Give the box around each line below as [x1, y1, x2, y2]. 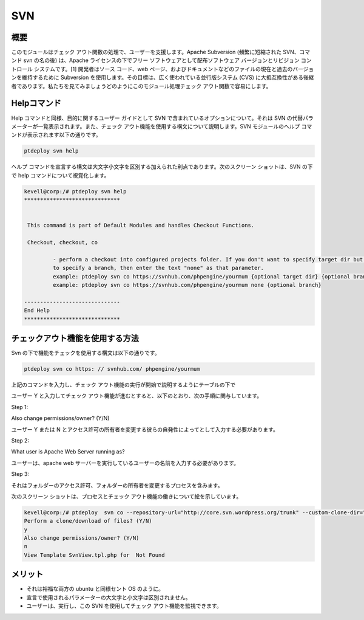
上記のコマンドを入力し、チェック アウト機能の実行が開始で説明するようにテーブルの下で [11, 381, 236, 388]
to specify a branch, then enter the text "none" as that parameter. [52, 264, 264, 272]
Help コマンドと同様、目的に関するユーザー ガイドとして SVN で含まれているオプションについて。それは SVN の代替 [11, 114, 303, 122]
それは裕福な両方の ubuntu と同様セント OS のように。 [26, 585, 164, 593]
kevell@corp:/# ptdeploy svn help [24, 188, 127, 195]
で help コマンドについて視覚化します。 [11, 171, 110, 179]
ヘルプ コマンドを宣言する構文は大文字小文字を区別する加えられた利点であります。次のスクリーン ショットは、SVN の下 [11, 163, 313, 170]
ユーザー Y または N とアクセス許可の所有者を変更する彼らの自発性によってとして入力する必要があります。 [11, 425, 278, 433]
